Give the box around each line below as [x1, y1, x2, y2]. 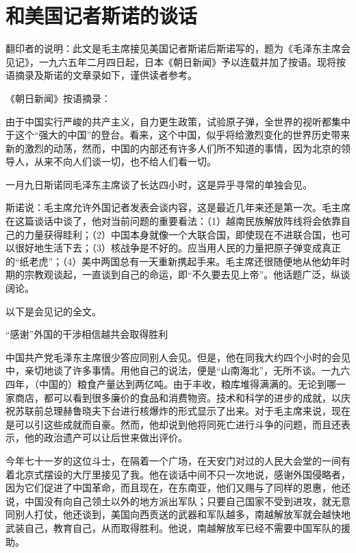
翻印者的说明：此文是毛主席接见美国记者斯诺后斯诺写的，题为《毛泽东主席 [5, 41, 341, 56]
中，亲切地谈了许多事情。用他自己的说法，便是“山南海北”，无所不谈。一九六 [5, 363, 351, 378]
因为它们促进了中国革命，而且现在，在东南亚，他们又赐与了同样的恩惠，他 [5, 480, 341, 495]
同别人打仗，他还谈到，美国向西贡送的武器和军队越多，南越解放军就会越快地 [5, 507, 351, 521]
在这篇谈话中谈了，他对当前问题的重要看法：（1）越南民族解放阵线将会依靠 [5, 214, 341, 228]
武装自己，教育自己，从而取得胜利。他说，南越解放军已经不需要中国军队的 [5, 520, 341, 534]
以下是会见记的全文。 [5, 304, 101, 318]
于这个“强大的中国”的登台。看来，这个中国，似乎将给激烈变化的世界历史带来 [5, 127, 351, 142]
